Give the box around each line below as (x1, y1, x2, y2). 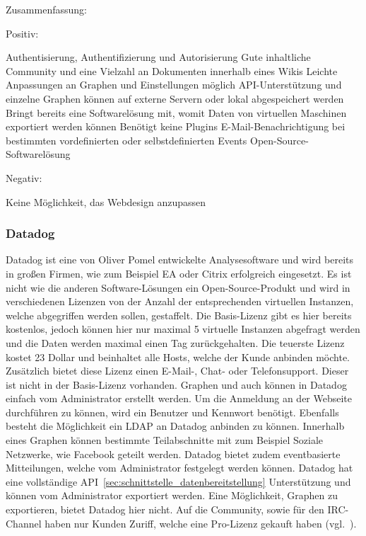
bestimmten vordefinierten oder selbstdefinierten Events (6, 132, 247, 147)
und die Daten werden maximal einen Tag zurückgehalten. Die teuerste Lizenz (6, 335, 345, 350)
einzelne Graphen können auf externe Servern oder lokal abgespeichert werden (6, 91, 344, 106)
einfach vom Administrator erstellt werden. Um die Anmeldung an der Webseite (6, 391, 353, 406)
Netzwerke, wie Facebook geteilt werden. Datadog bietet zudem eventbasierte (6, 446, 341, 461)
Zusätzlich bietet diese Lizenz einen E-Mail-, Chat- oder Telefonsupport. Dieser (6, 363, 349, 378)
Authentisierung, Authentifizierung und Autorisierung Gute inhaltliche (6, 50, 311, 64)
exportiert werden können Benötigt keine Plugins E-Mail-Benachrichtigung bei (6, 119, 346, 134)
